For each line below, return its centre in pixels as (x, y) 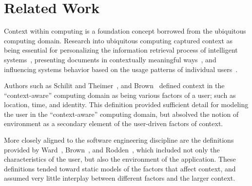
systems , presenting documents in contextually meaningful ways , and (110, 59)
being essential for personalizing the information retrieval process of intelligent (121, 50)
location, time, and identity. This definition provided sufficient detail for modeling (126, 104)
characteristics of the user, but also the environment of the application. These (120, 159)
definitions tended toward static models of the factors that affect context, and (120, 168)
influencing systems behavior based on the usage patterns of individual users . (121, 69)
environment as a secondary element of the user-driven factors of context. (114, 123)
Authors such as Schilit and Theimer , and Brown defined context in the (114, 85)
